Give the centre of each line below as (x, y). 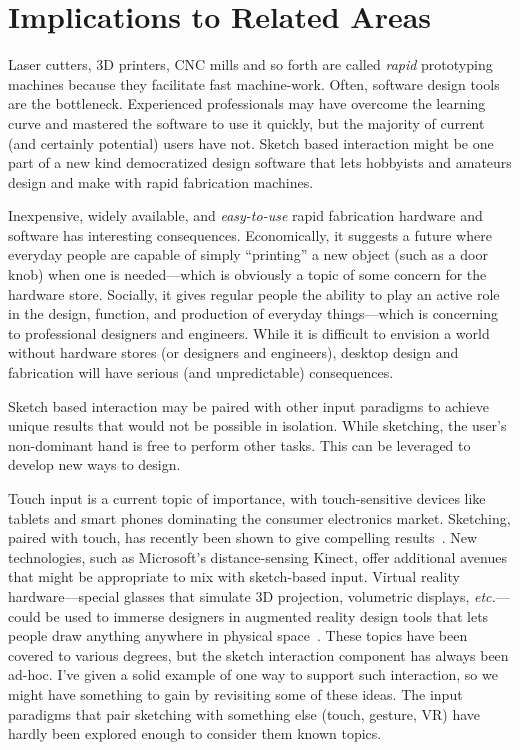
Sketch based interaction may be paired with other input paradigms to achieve (248, 405)
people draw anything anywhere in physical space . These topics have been (238, 635)
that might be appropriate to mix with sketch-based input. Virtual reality (234, 576)
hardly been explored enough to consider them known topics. (195, 733)
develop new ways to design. (94, 464)
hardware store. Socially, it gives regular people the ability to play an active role (254, 293)
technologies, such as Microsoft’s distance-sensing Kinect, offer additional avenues (257, 556)
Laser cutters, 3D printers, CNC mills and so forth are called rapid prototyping (250, 64)
